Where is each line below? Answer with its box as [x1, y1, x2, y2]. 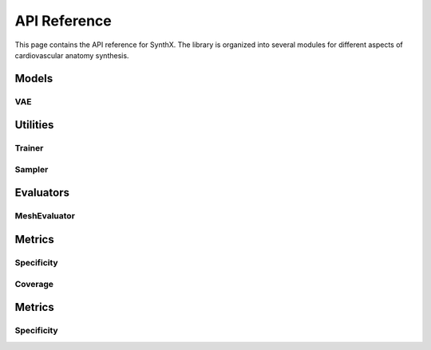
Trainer [14, 143, 44, 154]
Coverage [14, 278, 54, 289]
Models [14, 72, 53, 85]
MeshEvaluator [14, 210, 76, 222]
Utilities [14, 118, 54, 132]
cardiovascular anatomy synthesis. [14, 50, 129, 60]
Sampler [14, 163, 49, 175]
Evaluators [14, 186, 69, 199]
